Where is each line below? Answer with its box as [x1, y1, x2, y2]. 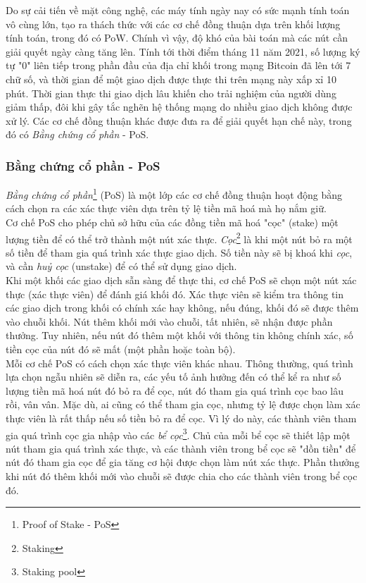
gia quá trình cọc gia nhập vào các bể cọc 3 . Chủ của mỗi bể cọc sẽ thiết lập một [6, 425, 351, 442]
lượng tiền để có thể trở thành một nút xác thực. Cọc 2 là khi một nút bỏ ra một [6, 229, 353, 246]
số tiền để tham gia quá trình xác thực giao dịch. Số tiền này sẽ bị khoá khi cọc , [6, 245, 353, 259]
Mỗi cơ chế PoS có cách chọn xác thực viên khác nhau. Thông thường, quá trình [6, 355, 353, 370]
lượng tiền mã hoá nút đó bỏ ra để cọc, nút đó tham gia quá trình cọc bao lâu [6, 383, 343, 398]
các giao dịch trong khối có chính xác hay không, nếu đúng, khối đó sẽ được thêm [6, 300, 359, 315]
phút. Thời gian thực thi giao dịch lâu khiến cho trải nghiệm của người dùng [6, 85, 336, 100]
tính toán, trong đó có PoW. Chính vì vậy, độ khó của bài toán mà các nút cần [6, 30, 348, 45]
